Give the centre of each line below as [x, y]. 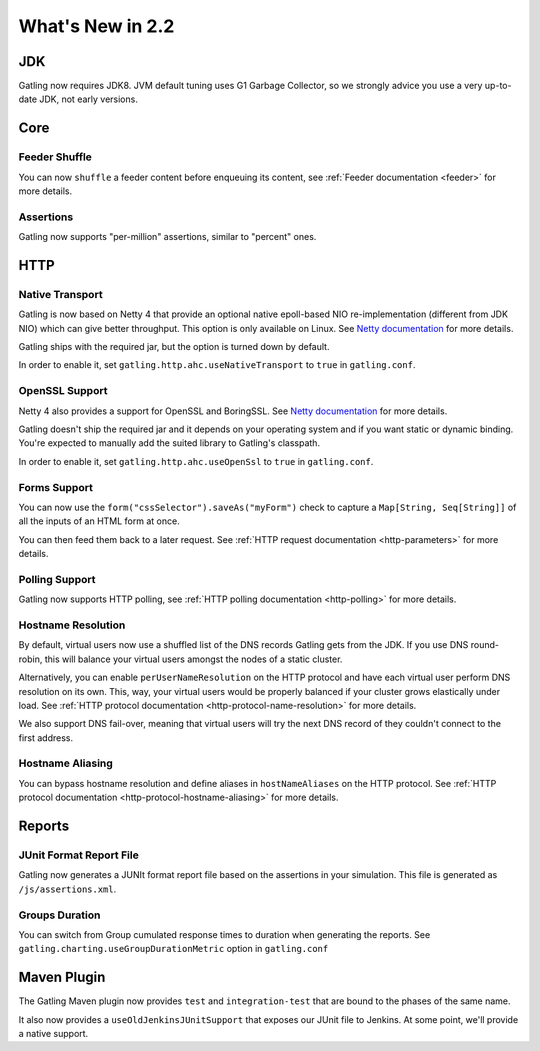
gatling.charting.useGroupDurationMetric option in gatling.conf [173, 949]
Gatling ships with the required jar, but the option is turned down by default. [174, 347]
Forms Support [56, 487]
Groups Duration [59, 915]
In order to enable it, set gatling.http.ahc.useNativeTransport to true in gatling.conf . [217, 365]
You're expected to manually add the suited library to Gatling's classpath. [169, 443]
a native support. [53, 1034]
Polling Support [57, 579]
